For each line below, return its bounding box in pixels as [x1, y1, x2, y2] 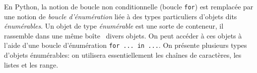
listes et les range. [4, 59, 59, 70]
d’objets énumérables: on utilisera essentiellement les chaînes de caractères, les [4, 50, 242, 60]
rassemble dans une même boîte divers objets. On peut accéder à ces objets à [4, 30, 242, 40]
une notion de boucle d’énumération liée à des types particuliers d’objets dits [4, 11, 237, 21]
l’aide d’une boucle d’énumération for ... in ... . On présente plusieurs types [4, 40, 247, 50]
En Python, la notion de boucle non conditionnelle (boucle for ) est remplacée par [4, 1, 254, 11]
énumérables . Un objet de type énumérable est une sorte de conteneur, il [4, 21, 224, 31]
